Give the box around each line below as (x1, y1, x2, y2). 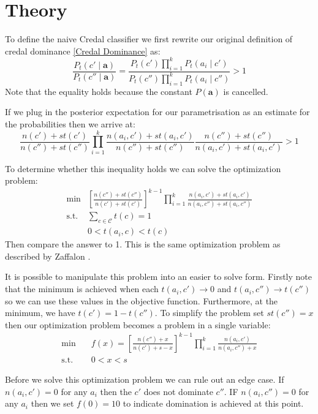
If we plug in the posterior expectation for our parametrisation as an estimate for (5, 105, 310, 118)
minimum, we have (5, 306, 75, 319)
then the (100, 385, 132, 397)
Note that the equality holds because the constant (5, 85, 192, 97)
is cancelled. (223, 85, 268, 97)
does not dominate (143, 385, 213, 397)
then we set (31, 397, 74, 410)
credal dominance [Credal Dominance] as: (5, 44, 161, 57)
